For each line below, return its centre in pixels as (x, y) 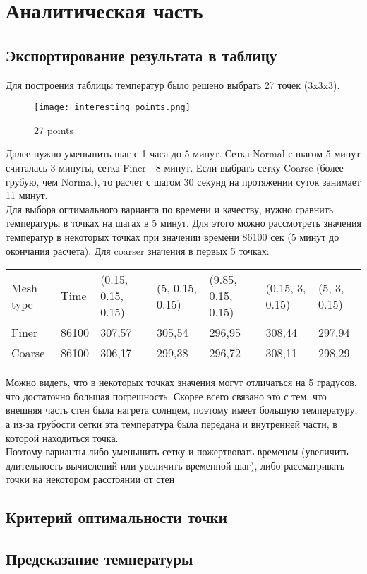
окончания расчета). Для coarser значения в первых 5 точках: (138, 250)
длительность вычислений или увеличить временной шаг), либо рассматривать (175, 465)
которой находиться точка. (62, 437)
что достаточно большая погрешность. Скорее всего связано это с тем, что (166, 396)
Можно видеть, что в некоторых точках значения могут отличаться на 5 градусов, (181, 382)
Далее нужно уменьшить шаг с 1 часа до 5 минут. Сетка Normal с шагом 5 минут (183, 154)
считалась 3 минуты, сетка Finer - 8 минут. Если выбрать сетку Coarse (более (175, 168)
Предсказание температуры (100, 559)
